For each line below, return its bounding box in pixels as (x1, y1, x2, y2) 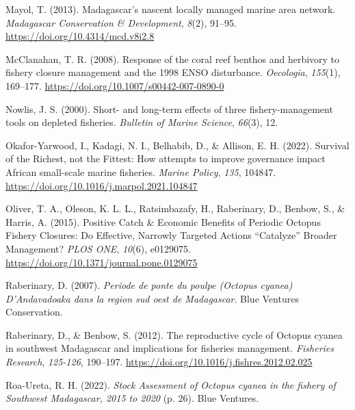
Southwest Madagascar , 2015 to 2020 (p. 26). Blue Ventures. (5, 391, 259, 405)
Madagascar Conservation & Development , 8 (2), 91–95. (5, 15, 237, 29)
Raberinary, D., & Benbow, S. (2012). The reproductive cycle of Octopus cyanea (5, 327, 343, 342)
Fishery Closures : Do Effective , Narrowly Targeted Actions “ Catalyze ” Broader (5, 228, 337, 242)
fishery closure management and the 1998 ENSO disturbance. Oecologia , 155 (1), (5, 65, 341, 79)
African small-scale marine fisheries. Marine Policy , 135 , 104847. (5, 164, 276, 179)
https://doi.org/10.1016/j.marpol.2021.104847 (5, 178, 198, 192)
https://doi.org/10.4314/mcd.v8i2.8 (5, 29, 155, 43)
